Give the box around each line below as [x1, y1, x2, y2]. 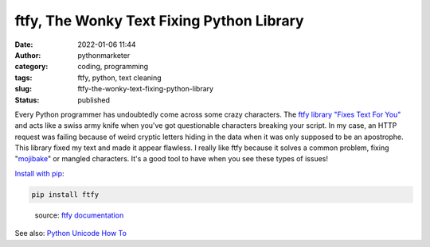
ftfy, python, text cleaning [77, 72, 162, 83]
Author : [14, 50, 41, 60]
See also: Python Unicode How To [14, 229, 127, 238]
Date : [14, 40, 33, 49]
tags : [14, 72, 33, 83]
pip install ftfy [31, 190, 100, 199]
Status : [14, 95, 40, 105]
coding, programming [77, 62, 149, 71]
